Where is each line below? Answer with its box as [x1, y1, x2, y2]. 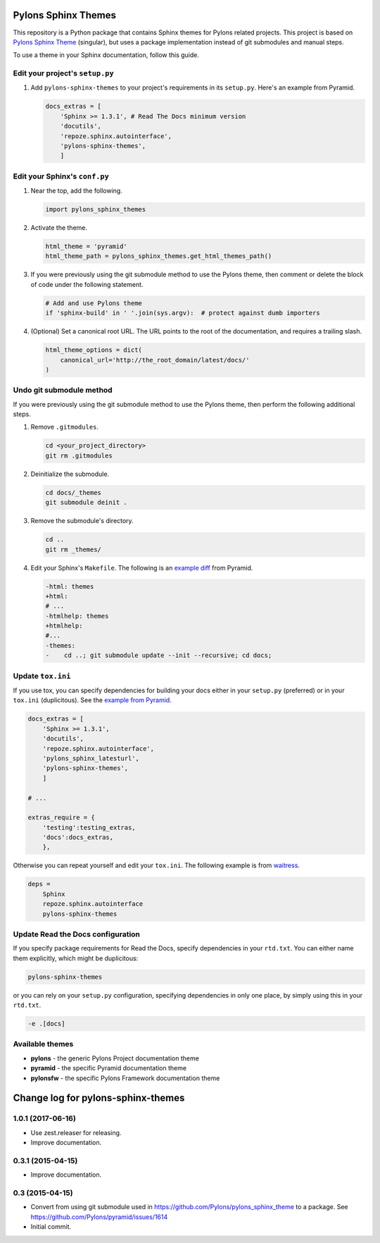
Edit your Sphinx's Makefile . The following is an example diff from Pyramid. [30, 563, 253, 572]
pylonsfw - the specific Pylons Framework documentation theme [30, 1074, 220, 1082]
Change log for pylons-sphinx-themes [13, 1092, 185, 1104]
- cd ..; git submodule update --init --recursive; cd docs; [45, 651, 272, 659]
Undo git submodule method [13, 385, 113, 395]
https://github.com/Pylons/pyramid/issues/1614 [30, 1213, 168, 1221]
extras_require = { [27, 814, 95, 821]
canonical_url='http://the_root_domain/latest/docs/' [60, 356, 250, 364]
